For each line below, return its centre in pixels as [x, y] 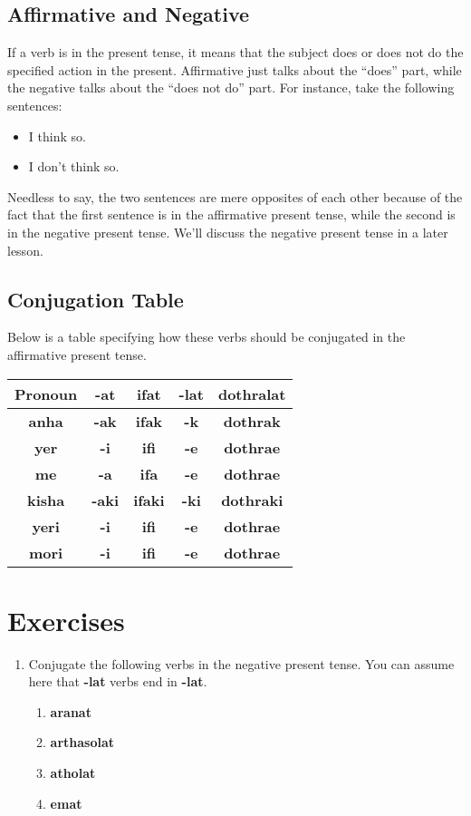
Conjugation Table [96, 299]
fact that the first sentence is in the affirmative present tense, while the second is [231, 214]
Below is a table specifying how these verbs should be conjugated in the [207, 337]
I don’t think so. [74, 166]
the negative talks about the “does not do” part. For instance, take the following [231, 87]
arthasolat [82, 742]
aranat [71, 711]
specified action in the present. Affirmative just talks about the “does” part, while [235, 69]
